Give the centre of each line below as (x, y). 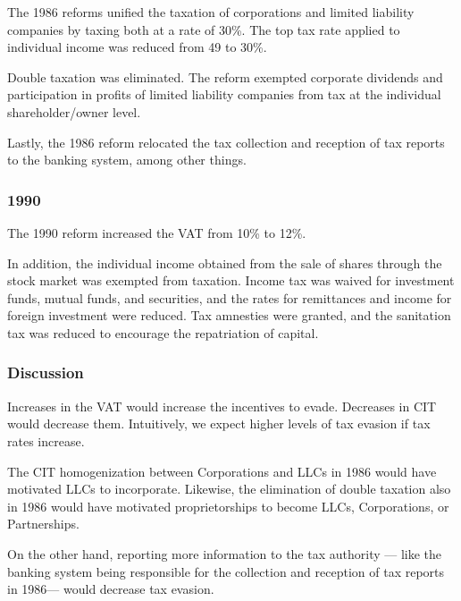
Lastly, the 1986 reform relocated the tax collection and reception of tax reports (226, 142)
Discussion (46, 372)
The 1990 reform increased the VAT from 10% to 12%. (157, 232)
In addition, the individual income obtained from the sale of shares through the (225, 262)
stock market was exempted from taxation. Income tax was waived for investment (231, 280)
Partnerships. (43, 524)
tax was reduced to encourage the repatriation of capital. (163, 332)
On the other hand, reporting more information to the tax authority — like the (225, 553)
